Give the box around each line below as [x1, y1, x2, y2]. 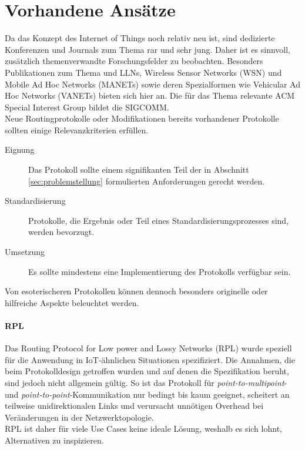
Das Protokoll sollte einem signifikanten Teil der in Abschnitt [28, 163, 249, 176]
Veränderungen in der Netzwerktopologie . [5, 411, 154, 423]
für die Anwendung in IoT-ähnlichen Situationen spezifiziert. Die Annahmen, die [5, 353, 295, 365]
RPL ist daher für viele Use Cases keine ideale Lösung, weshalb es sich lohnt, [5, 422, 282, 435]
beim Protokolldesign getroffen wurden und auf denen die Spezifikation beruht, [5, 365, 289, 377]
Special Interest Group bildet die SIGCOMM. [5, 100, 169, 113]
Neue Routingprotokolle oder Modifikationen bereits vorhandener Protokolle [5, 112, 279, 125]
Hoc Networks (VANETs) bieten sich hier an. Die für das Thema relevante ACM [5, 89, 295, 102]
